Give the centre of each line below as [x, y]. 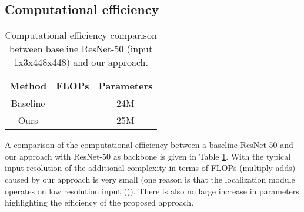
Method [28, 86]
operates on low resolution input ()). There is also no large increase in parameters [152, 191]
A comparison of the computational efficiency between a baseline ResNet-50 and [149, 145]
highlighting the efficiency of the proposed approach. [99, 202]
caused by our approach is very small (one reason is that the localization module [150, 179]
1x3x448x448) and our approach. [81, 62]
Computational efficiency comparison [81, 35]
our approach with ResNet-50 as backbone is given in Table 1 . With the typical [148, 156]
